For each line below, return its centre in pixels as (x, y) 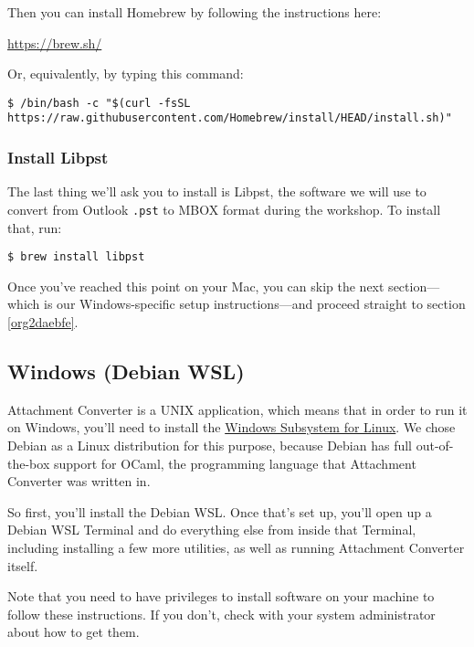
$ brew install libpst (76, 257)
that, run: (35, 227)
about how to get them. (74, 632)
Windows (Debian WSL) (126, 371)
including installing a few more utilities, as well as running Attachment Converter (236, 547)
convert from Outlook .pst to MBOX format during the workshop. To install (224, 209)
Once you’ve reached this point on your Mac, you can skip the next (196, 286)
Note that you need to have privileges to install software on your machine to (221, 596)
